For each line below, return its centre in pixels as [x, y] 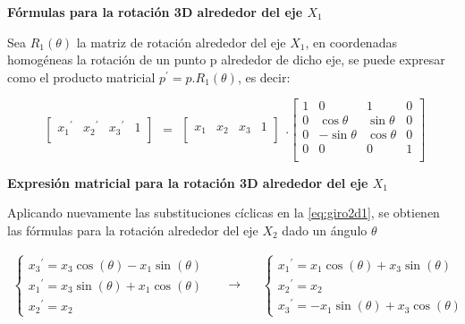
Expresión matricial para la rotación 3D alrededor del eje [188, 182]
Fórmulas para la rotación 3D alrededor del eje [155, 12]
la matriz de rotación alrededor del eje [181, 42]
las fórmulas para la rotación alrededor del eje [133, 230]
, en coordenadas [351, 42]
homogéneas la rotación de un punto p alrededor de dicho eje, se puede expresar [226, 60]
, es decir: [264, 77]
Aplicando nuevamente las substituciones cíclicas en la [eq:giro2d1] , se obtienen [224, 213]
